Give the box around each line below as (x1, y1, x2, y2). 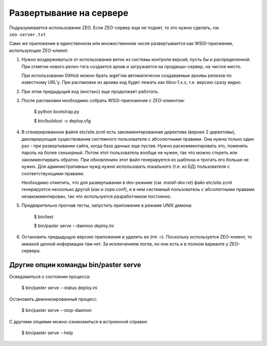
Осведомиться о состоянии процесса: (9, 274, 91, 279)
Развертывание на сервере (9, 7, 129, 18)
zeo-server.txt (9, 32, 46, 37)
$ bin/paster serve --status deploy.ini (21, 285, 97, 291)
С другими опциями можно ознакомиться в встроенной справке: (9, 318, 148, 324)
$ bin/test (34, 214, 54, 220)
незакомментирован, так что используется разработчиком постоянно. (21, 193, 172, 199)
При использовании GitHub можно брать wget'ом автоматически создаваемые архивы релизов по (21, 72, 232, 78)
